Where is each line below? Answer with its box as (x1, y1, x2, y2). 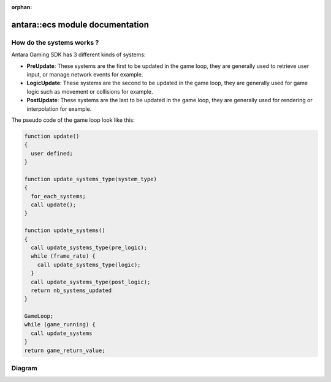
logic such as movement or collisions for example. (26, 88, 153, 95)
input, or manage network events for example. (26, 70, 143, 78)
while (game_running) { (24, 321, 96, 328)
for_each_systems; (31, 193, 86, 200)
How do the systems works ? (11, 38, 99, 47)
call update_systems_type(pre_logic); (31, 244, 147, 251)
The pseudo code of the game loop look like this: (11, 116, 135, 124)
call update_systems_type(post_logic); (31, 279, 151, 285)
